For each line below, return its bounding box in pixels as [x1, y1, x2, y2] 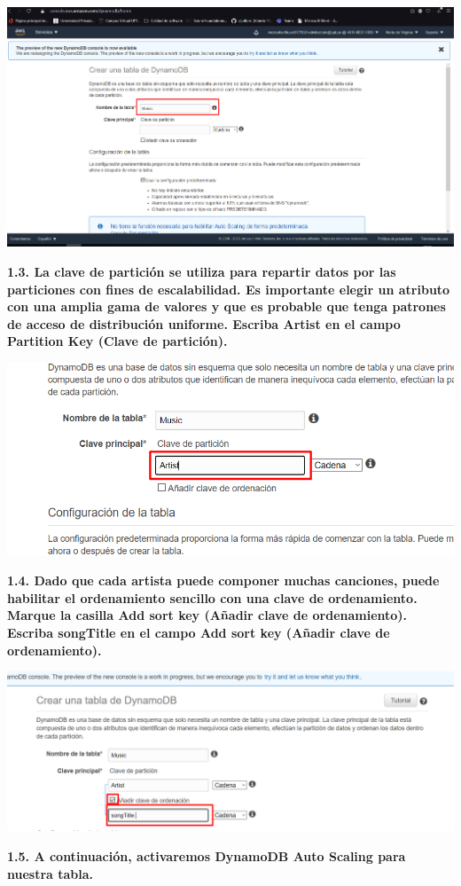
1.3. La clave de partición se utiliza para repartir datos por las [7, 263, 396, 281]
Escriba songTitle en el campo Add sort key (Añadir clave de [7, 623, 390, 642]
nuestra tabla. [7, 864, 94, 882]
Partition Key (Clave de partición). [7, 332, 228, 350]
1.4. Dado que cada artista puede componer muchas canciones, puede [7, 571, 440, 590]
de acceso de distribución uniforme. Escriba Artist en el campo [7, 314, 401, 333]
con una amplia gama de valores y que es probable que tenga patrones [7, 297, 446, 316]
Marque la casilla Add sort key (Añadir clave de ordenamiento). [7, 606, 408, 624]
